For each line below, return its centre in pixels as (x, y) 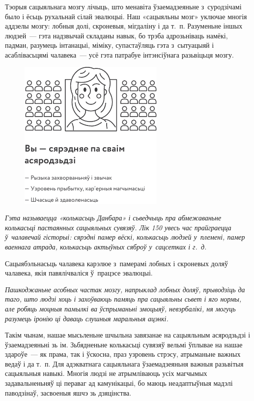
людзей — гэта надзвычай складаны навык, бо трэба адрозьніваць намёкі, (116, 35)
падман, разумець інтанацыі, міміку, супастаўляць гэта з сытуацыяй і (110, 45)
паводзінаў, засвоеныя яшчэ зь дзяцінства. (68, 392)
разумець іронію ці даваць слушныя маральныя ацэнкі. (87, 318)
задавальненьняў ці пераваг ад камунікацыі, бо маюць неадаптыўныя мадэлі (119, 383)
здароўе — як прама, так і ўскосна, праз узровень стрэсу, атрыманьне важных (123, 354)
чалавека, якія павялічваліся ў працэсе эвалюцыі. (79, 273)
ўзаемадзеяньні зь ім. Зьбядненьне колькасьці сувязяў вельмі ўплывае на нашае (124, 344)
